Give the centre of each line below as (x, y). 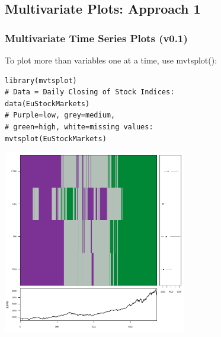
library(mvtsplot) (41, 80)
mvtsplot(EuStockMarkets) (56, 139)
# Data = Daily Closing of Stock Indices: (90, 92)
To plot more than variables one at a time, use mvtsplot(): (111, 60)
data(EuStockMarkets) (47, 104)
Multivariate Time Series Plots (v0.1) (96, 38)
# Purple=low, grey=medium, (60, 115)
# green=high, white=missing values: (79, 127)
